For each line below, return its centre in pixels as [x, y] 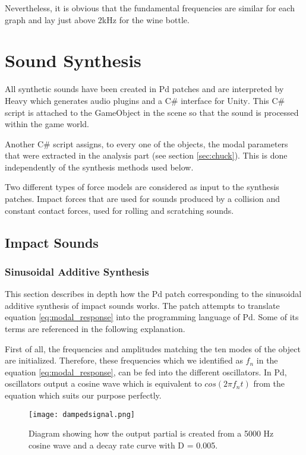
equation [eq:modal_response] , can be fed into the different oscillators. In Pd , [146, 372]
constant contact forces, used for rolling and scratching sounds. [119, 210]
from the [269, 383]
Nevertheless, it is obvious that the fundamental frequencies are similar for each [150, 8]
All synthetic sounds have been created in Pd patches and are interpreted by [144, 89]
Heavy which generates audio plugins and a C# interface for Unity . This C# [145, 100]
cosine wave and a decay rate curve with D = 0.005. [123, 445]
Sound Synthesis [73, 60]
